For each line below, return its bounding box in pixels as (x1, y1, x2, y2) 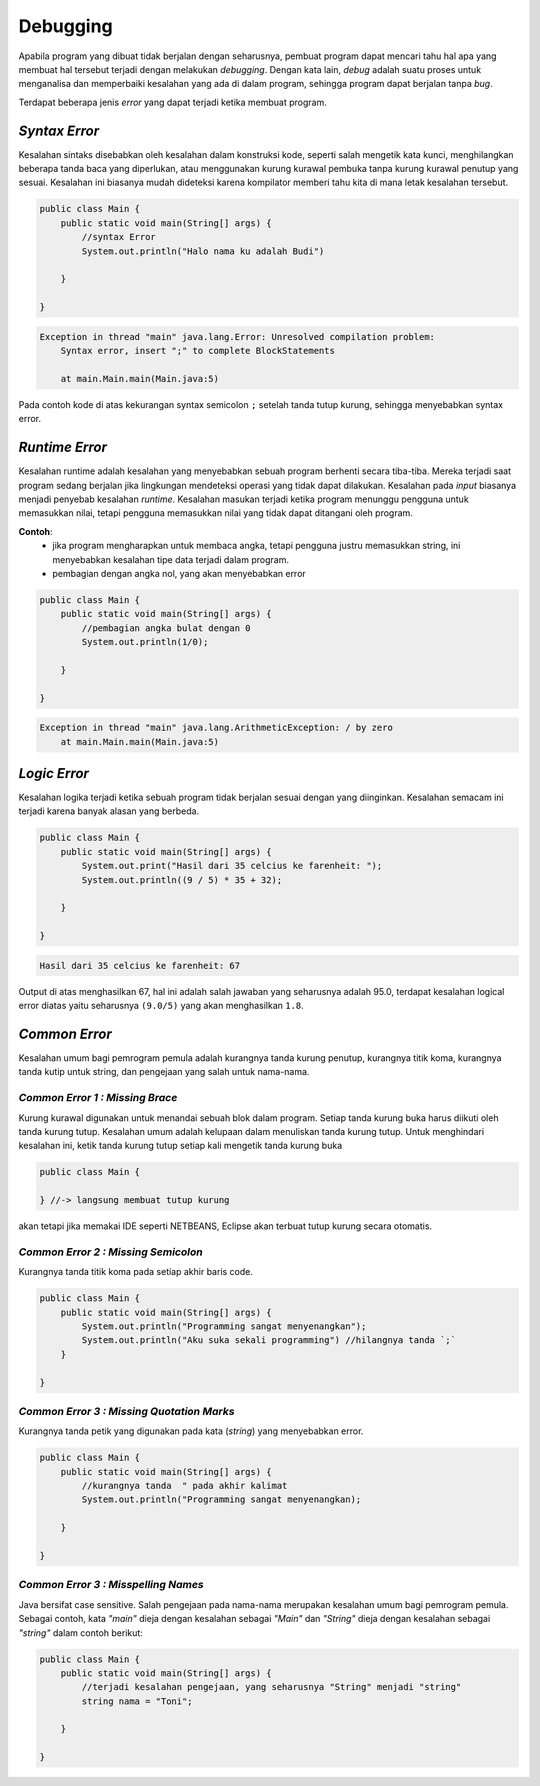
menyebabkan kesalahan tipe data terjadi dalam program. (52, 553, 290, 565)
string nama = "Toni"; (81, 1695, 194, 1707)
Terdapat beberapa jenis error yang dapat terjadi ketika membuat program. (18, 96, 327, 108)
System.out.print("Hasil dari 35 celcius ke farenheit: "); (81, 860, 383, 872)
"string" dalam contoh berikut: (18, 1626, 144, 1639)
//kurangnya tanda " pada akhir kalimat (81, 1480, 288, 1492)
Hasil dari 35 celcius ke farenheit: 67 (39, 960, 240, 971)
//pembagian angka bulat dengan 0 (81, 622, 251, 634)
